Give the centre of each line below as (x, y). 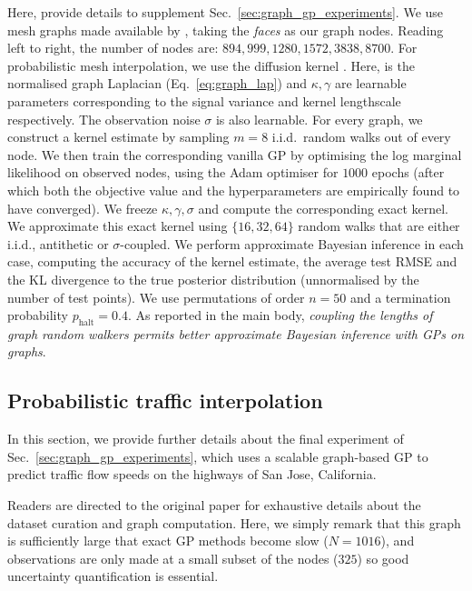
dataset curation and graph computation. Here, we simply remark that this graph (234, 522)
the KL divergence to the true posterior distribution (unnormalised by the (213, 279)
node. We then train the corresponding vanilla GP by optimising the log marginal (235, 154)
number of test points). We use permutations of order (156, 297)
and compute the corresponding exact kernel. (324, 208)
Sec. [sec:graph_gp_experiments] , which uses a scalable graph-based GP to (218, 456)
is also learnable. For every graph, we (319, 119)
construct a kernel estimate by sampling (118, 137)
